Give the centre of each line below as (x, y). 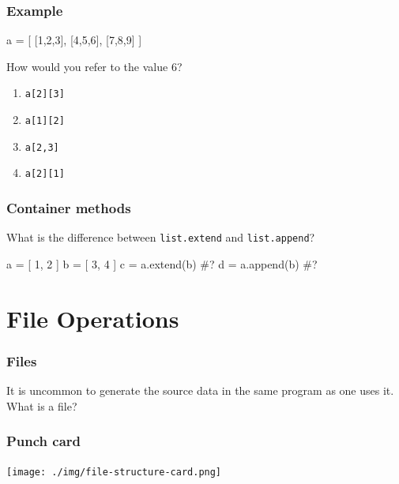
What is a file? (42, 405)
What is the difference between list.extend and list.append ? (161, 237)
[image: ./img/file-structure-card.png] (114, 472)
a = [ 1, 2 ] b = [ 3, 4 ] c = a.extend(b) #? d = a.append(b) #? (162, 263)
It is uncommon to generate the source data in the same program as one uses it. (200, 390)
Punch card (44, 441)
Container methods (69, 207)
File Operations (93, 318)
